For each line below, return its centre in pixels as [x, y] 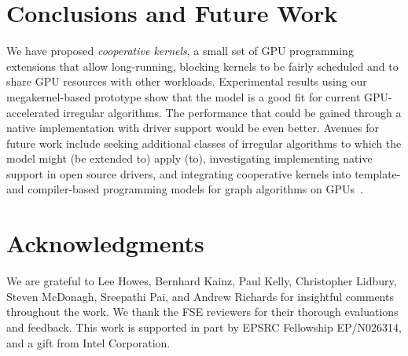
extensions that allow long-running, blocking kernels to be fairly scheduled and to [202, 66]
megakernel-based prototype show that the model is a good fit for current [184, 96]
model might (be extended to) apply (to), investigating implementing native [189, 158]
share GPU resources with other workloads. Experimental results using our [187, 81]
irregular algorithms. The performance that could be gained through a [232, 112]
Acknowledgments [105, 243]
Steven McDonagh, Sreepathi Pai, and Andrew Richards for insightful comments [200, 296]
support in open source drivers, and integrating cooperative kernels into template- [204, 173]
